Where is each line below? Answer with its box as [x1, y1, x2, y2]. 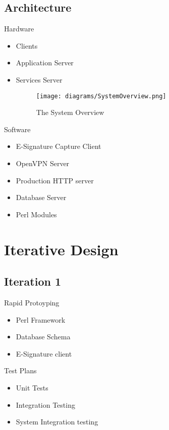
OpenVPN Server [16, 158, 70, 169]
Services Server [16, 74, 63, 85]
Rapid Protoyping [4, 297, 60, 307]
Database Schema [16, 331, 71, 342]
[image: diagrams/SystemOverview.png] [36, 92, 166, 100]
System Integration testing [16, 416, 98, 427]
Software [4, 124, 31, 134]
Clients [16, 40, 38, 51]
